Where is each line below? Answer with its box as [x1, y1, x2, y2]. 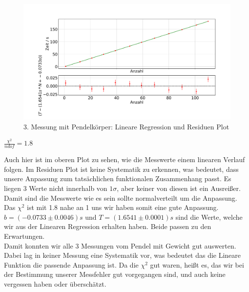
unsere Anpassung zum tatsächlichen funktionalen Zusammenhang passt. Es [4, 173, 231, 184]
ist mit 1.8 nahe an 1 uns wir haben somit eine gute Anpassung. [26, 202, 219, 212]
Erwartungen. [4, 231, 45, 241]
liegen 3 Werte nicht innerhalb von [4, 183, 107, 193]
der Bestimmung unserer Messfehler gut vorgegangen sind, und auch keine [4, 269, 226, 279]
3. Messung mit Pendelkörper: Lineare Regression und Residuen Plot [23, 121, 229, 131]
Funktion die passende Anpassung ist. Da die [4, 259, 139, 270]
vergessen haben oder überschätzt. [4, 278, 106, 289]
